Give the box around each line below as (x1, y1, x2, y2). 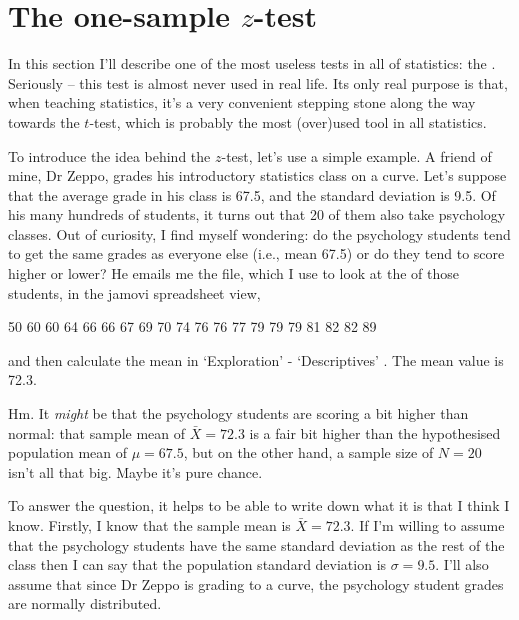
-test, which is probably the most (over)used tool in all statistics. (89, 111, 487, 132)
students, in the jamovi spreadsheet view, (8, 282, 261, 303)
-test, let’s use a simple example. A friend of (221, 145, 492, 166)
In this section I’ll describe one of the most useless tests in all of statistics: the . (8, 53, 496, 74)
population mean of (8, 442, 128, 463)
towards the (8, 111, 80, 132)
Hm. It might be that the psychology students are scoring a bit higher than (8, 403, 469, 424)
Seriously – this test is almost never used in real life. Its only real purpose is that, (8, 72, 508, 93)
